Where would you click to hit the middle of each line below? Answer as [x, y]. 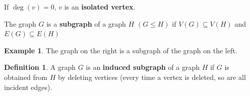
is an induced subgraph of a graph [143, 67]
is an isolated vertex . [100, 7]
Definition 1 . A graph [40, 67]
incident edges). [28, 87]
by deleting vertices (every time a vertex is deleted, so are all [152, 77]
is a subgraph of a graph [86, 23]
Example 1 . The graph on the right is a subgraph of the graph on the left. [121, 50]
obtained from [26, 77]
